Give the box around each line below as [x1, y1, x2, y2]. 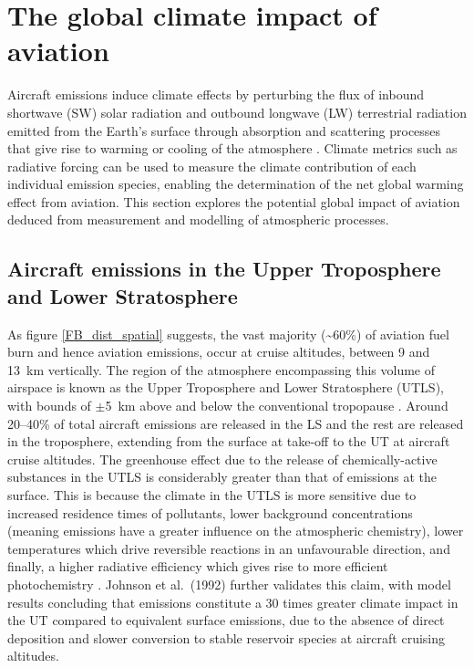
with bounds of [7, 396, 91, 415]
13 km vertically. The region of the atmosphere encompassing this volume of [7, 360, 436, 379]
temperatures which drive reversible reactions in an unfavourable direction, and [7, 538, 450, 558]
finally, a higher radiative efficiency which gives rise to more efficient [7, 557, 388, 576]
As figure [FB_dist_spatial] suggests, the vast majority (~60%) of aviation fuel [7, 324, 449, 343]
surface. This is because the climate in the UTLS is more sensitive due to [7, 485, 417, 504]
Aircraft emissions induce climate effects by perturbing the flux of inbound [7, 85, 425, 104]
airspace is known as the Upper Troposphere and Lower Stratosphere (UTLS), [7, 378, 444, 397]
